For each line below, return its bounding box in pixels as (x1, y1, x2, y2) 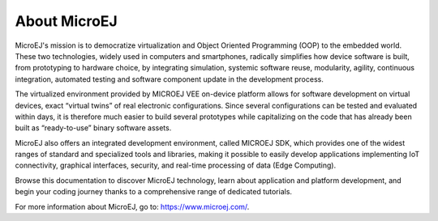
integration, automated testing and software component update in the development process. (15, 74, 324, 84)
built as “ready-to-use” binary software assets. (15, 123, 172, 133)
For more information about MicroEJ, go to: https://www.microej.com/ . (15, 202, 250, 211)
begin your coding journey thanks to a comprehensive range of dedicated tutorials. (15, 187, 292, 197)
